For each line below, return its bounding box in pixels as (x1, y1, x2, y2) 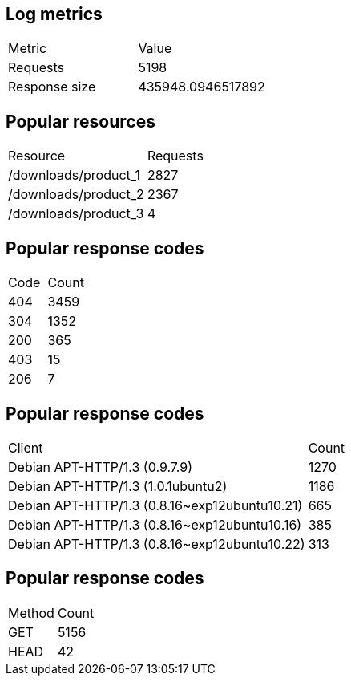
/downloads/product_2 (8, 186, 144, 203)
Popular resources (6, 111, 155, 132)
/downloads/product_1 (8, 167, 140, 184)
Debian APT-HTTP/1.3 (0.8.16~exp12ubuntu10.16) (8, 516, 302, 533)
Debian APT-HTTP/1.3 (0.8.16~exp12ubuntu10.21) (8, 497, 303, 514)
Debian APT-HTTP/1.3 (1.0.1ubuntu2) (8, 477, 228, 494)
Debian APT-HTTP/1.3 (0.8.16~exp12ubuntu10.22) (8, 535, 305, 552)
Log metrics (6, 4, 103, 24)
